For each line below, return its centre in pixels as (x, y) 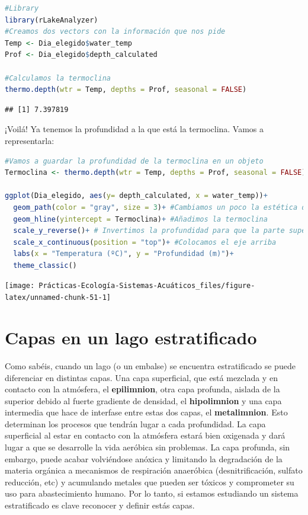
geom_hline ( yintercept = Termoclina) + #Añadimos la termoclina (140, 219)
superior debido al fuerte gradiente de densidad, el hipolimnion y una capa (143, 400)
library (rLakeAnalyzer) (52, 20)
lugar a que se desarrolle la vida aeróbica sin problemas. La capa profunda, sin (147, 447)
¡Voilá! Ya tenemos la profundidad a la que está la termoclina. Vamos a (134, 129)
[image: (20, 286)
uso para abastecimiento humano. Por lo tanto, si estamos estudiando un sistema (152, 493)
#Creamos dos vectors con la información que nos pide (115, 32)
